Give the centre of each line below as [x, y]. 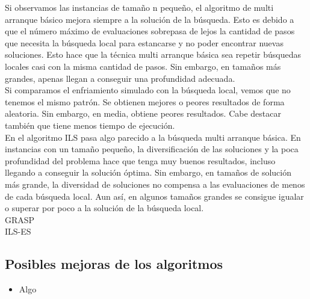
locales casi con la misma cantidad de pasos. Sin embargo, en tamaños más [143, 66]
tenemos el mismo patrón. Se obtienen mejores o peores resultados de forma [145, 101]
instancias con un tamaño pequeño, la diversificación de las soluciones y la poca [152, 149]
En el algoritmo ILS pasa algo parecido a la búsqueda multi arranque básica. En [153, 137]
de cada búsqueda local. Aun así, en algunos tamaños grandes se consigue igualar [154, 196]
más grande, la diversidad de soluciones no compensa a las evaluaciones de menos [155, 184]
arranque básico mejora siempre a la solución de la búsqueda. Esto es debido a [150, 19]
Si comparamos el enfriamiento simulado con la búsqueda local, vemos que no [148, 90]
